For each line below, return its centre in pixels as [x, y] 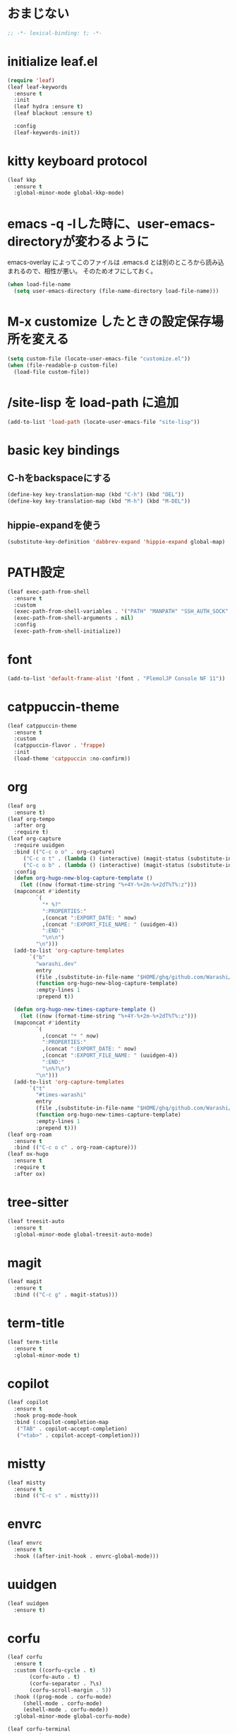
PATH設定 [36, 573]
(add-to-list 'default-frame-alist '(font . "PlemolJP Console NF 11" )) [116, 678]
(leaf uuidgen [28, 1603]
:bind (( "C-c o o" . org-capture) [64, 852]
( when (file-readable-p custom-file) [63, 365]
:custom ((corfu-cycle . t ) [55, 1670]
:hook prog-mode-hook [45, 1416]
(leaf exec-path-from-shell [49, 592]
